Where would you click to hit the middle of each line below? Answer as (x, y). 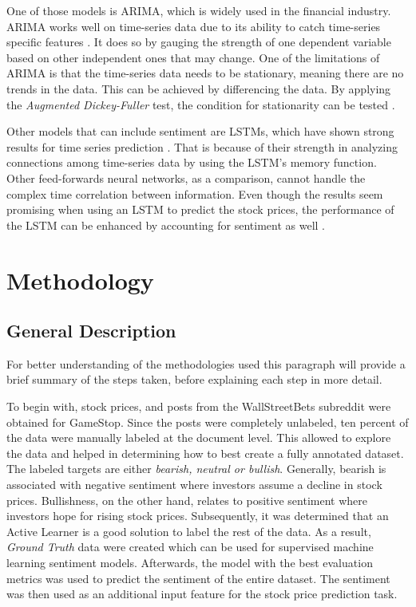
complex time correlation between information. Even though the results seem (195, 193)
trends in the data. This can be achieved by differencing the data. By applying (199, 88)
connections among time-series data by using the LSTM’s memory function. (192, 162)
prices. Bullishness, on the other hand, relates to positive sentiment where (187, 500)
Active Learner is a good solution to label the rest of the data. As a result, (189, 531)
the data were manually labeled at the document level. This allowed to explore (199, 438)
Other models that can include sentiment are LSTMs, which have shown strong (200, 131)
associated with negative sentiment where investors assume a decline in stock (194, 485)
